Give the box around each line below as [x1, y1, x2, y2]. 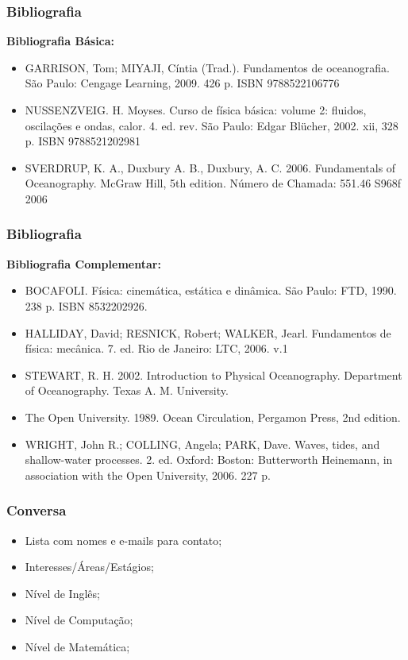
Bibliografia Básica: [6, 33, 115, 49]
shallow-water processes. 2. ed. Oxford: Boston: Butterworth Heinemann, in [25, 451, 393, 468]
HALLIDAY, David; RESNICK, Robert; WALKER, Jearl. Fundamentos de [25, 324, 391, 341]
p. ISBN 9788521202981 [25, 133, 141, 149]
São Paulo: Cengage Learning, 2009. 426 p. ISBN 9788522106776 [25, 75, 340, 91]
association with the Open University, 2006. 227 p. [25, 466, 271, 483]
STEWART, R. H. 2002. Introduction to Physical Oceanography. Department [25, 366, 402, 383]
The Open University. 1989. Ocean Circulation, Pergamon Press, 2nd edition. [25, 408, 401, 425]
